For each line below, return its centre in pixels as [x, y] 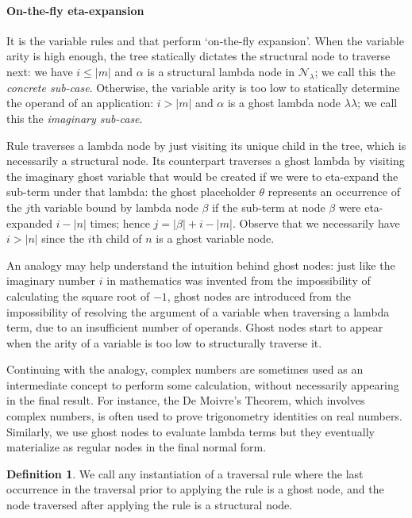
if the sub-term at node [269, 207]
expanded [29, 223]
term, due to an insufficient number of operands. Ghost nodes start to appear [195, 327]
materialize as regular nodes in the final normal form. [137, 447]
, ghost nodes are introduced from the [259, 295]
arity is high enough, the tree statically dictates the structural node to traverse [198, 56]
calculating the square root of [78, 295]
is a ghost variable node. [215, 238]
